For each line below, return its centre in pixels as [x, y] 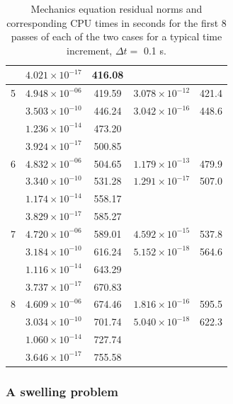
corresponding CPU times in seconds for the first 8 [116, 22]
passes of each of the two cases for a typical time [116, 36]
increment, [90, 50]
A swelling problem [62, 391]
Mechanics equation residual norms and [116, 8]
